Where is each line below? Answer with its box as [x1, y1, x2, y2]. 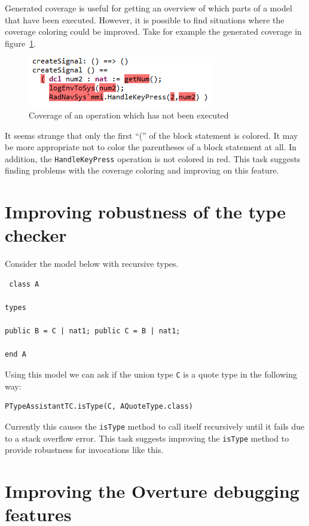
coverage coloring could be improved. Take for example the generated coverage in [5, 25, 302, 38]
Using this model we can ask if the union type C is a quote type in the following [5, 368, 297, 381]
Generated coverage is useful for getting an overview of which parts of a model [5, 2, 292, 14]
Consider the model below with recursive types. [5, 257, 179, 270]
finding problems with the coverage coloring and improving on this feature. [5, 164, 279, 177]
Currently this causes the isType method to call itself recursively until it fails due [5, 419, 305, 432]
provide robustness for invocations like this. [5, 443, 164, 456]
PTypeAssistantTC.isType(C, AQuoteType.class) [5, 402, 193, 411]
